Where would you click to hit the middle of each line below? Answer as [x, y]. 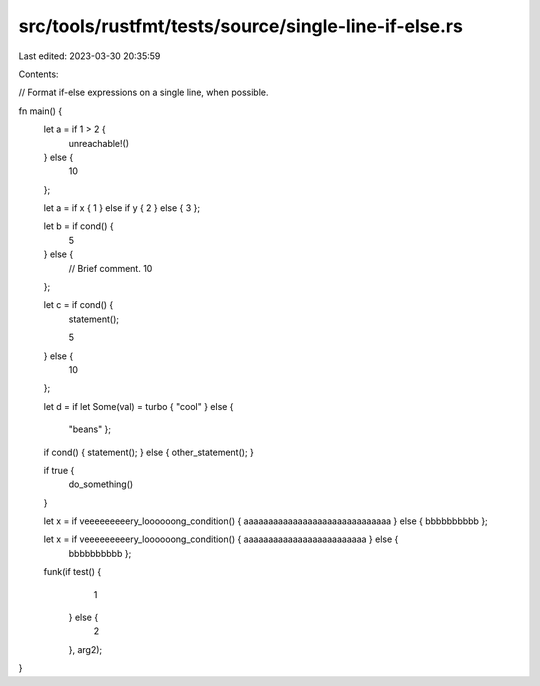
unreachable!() [99, 143]
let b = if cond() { [78, 226]
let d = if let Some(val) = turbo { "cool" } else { [138, 406]
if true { [59, 470]
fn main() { [40, 111]
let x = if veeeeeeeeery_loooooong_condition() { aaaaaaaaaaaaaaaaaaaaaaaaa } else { [221, 539]
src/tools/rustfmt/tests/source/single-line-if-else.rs [241, 26]
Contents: [38, 74]
